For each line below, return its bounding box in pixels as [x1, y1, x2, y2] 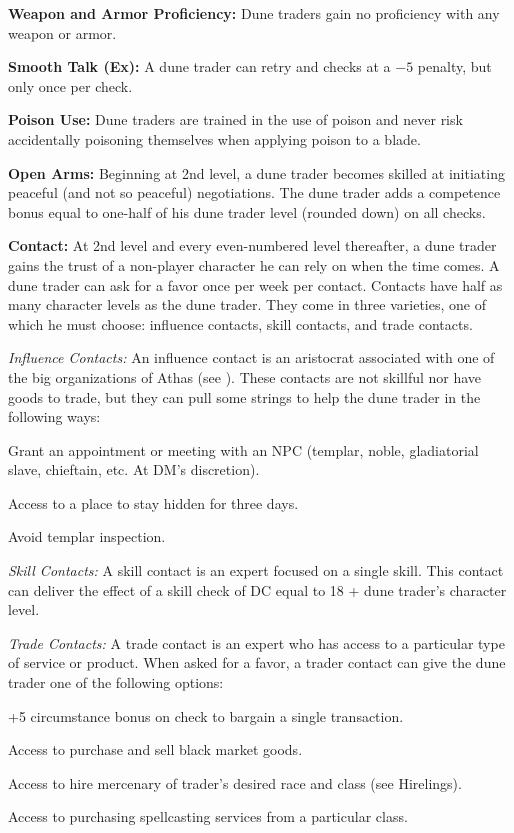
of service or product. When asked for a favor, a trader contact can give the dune [8, 652, 506, 673]
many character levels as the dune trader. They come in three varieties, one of [8, 294, 486, 315]
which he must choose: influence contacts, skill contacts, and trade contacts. [8, 313, 473, 334]
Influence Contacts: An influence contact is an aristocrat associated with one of [8, 347, 495, 368]
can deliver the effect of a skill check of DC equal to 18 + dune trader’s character [8, 579, 507, 600]
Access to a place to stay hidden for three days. [8, 492, 299, 513]
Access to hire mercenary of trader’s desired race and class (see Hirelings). [8, 772, 462, 793]
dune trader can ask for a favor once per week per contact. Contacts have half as [8, 274, 503, 295]
